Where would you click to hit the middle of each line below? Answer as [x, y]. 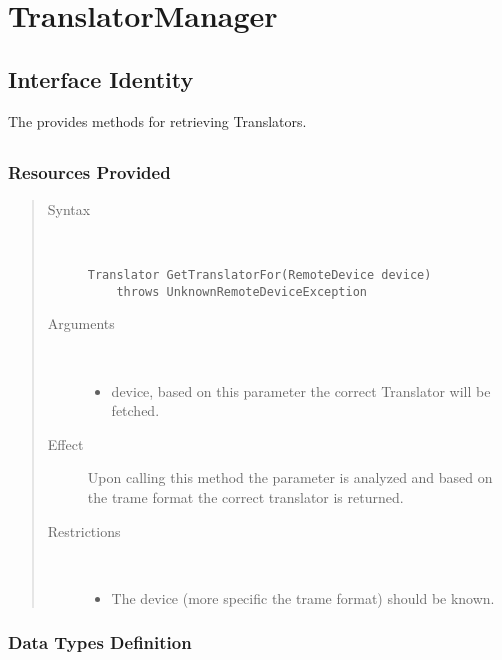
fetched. [135, 410]
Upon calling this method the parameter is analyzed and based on [290, 477]
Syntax [69, 208]
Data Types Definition [100, 642]
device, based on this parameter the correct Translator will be [301, 390]
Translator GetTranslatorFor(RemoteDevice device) [259, 275]
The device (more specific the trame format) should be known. [303, 597]
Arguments [81, 323]
